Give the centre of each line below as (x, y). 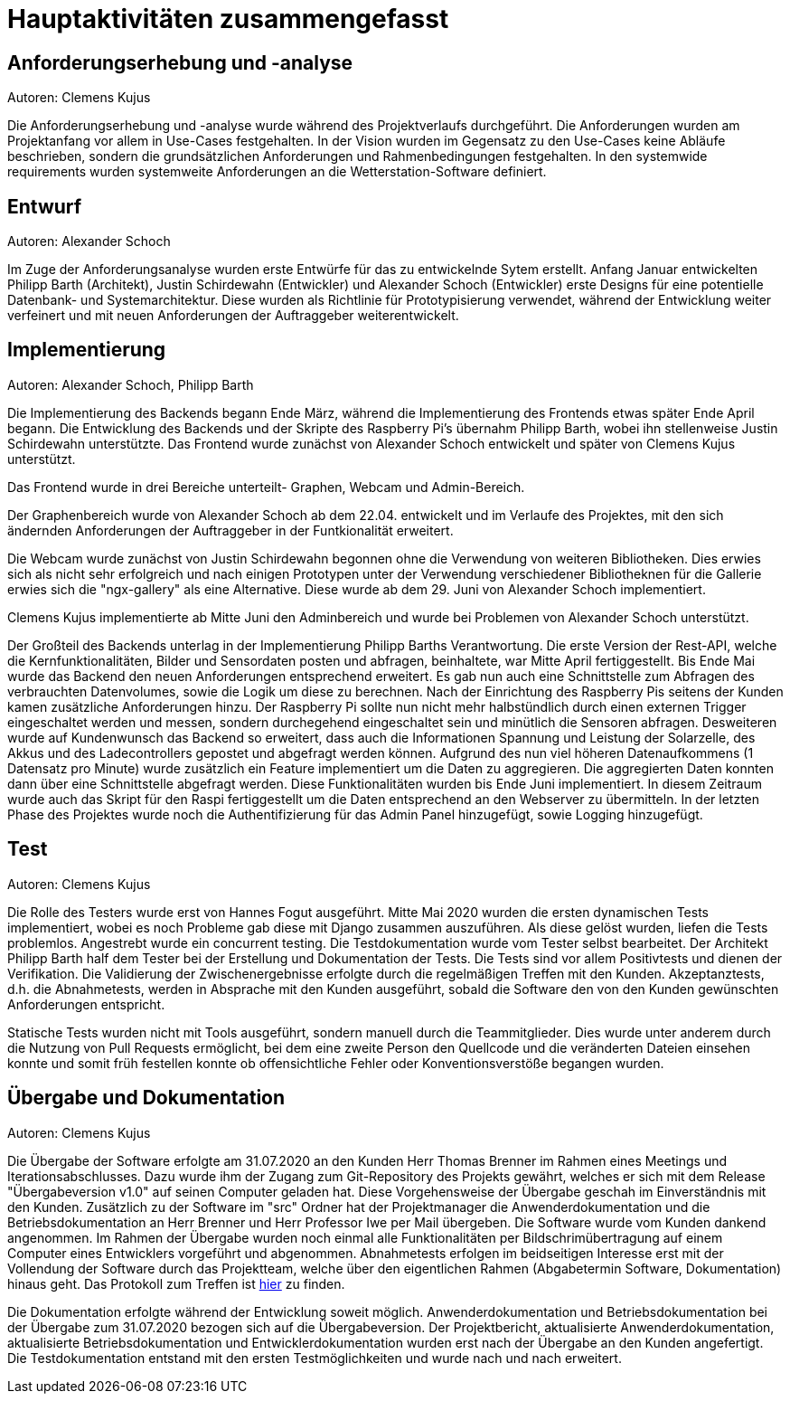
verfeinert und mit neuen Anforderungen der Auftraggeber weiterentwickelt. (233, 316)
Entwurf (45, 206)
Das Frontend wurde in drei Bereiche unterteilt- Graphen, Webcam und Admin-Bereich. (266, 487)
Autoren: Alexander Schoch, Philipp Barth (131, 384)
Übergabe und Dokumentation (146, 1098)
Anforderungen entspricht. (86, 1004)
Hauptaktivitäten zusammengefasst (228, 19)
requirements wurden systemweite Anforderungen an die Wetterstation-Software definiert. (277, 172)
